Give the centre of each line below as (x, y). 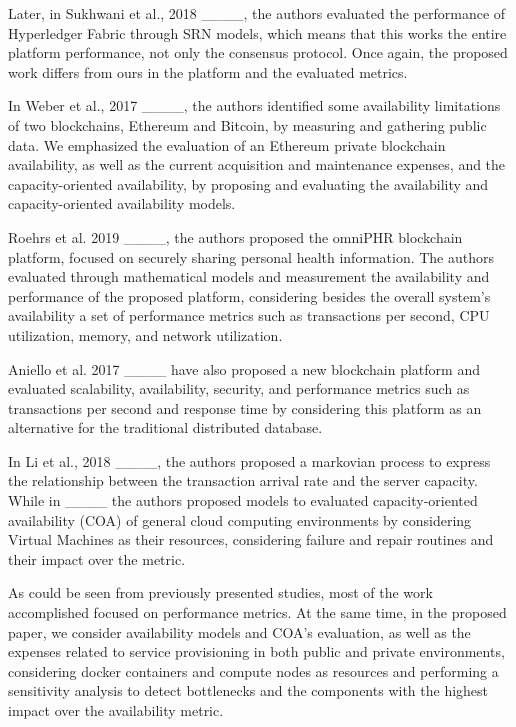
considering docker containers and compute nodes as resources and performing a (253, 670)
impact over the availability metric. (116, 710)
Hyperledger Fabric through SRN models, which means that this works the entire (257, 32)
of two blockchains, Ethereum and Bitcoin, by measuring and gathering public (247, 124)
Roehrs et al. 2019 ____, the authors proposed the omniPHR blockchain (235, 236)
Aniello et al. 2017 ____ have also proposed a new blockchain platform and (244, 368)
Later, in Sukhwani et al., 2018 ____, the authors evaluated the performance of (257, 13)
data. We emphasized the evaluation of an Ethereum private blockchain (227, 144)
